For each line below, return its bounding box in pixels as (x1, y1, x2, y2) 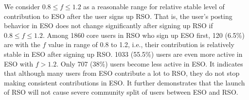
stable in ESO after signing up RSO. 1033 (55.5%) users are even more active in (4, 49, 243, 59)
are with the (4, 39, 40, 50)
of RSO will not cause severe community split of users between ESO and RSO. (4, 87, 238, 97)
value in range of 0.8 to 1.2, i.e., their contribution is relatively (48, 39, 234, 50)
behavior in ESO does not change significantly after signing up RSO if (4, 20, 213, 31)
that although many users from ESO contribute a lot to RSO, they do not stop (4, 68, 240, 78)
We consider (4, 1, 40, 11)
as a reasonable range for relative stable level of (83, 1, 225, 11)
